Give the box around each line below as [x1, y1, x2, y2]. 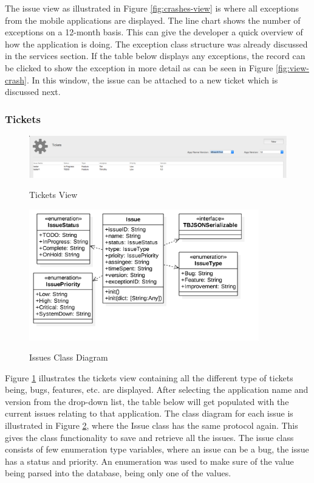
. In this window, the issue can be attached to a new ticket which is [26, 73, 278, 86]
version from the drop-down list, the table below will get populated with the [5, 395, 289, 407]
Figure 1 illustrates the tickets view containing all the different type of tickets [5, 371, 293, 384]
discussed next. [5, 85, 61, 98]
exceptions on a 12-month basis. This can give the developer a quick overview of [5, 26, 303, 38]
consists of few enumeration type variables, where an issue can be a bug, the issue [5, 443, 309, 456]
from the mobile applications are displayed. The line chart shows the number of [5, 13, 301, 26]
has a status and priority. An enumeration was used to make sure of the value [5, 454, 294, 467]
